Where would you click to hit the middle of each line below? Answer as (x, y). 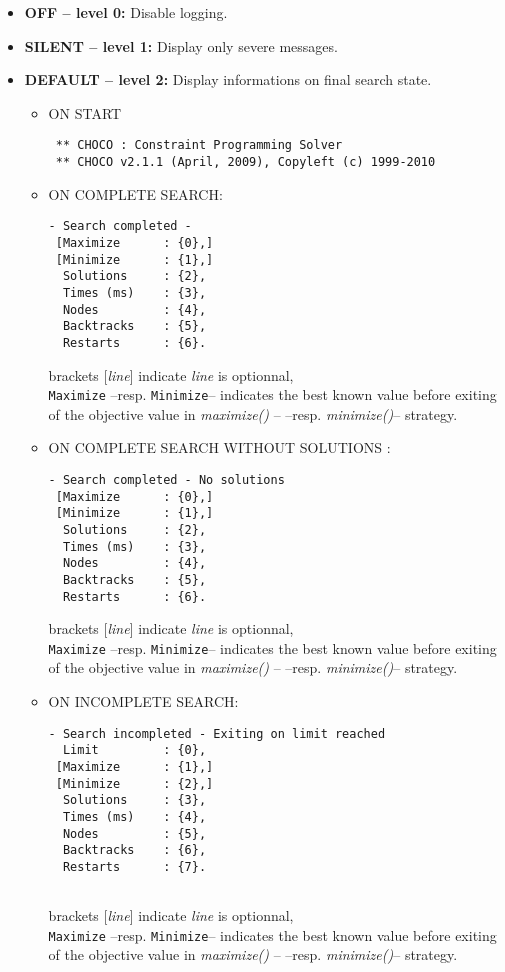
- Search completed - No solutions (166, 479)
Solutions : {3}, (134, 800)
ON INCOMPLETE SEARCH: (143, 701)
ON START (85, 112)
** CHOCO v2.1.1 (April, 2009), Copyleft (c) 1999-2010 (245, 162)
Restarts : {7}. (134, 866)
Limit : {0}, (134, 750)
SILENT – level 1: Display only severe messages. (181, 45)
